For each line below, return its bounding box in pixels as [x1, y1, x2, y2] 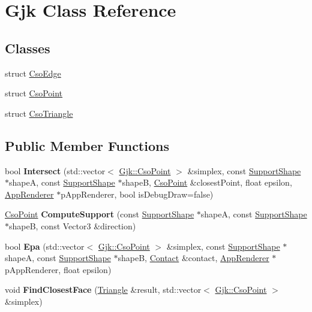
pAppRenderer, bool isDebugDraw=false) [61, 187, 214, 200]
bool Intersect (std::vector [5, 164, 106, 177]
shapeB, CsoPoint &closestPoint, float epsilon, [122, 176, 292, 189]
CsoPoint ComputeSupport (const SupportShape [5, 208, 194, 220]
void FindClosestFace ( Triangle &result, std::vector [5, 283, 202, 296]
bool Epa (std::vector [5, 240, 85, 252]
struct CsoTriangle [5, 107, 73, 119]
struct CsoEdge [5, 66, 61, 79]
